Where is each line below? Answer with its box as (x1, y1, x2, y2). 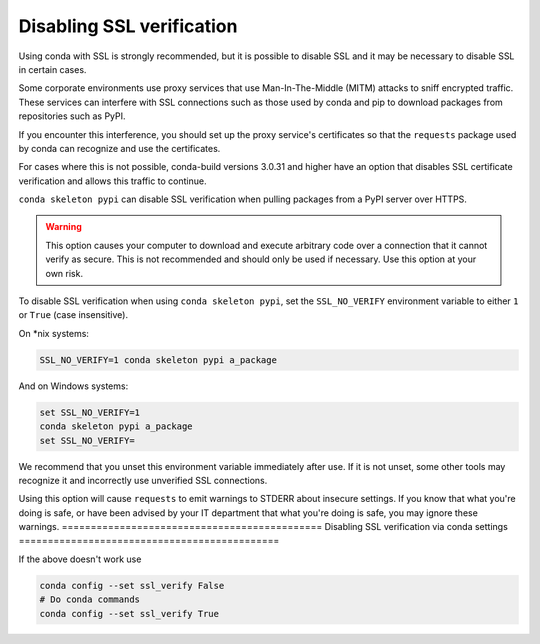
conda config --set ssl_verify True (39, 608, 220, 619)
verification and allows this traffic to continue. (18, 175, 207, 187)
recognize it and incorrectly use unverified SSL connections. (18, 474, 268, 486)
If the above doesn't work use (18, 553, 142, 565)
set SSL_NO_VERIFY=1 (39, 406, 140, 418)
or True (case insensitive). (18, 309, 129, 321)
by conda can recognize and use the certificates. (18, 142, 221, 154)
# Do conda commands (39, 594, 140, 605)
